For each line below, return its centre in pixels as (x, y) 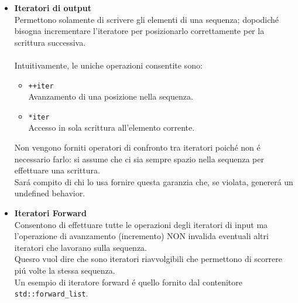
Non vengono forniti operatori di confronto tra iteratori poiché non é (137, 147)
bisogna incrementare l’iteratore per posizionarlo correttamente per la (139, 31)
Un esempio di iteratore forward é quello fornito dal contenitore (129, 282)
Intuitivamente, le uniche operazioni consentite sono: (108, 65)
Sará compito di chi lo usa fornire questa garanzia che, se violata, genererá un (154, 181)
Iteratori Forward (50, 213)
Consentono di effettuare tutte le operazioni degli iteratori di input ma (141, 224)
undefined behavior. (50, 193)
